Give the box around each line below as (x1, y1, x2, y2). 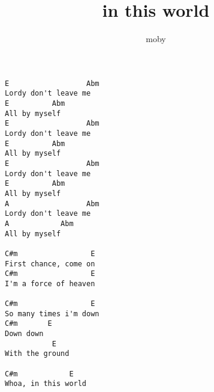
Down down (5, 329, 44, 338)
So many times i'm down (5, 309, 100, 318)
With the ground (5, 349, 70, 358)
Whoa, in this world (5, 379, 87, 388)
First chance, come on (5, 259, 95, 268)
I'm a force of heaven (5, 279, 95, 288)
